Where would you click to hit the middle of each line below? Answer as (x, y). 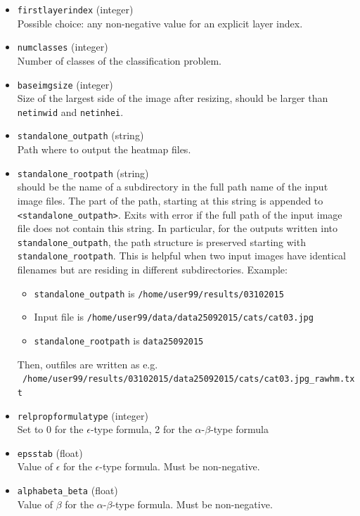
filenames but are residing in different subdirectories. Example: (152, 270)
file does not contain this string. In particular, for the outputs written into (177, 228)
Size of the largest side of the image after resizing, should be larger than (173, 98)
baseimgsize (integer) (65, 84)
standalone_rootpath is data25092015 (119, 340)
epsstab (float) (50, 452)
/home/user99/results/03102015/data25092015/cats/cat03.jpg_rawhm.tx (188, 379)
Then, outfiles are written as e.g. (88, 364)
